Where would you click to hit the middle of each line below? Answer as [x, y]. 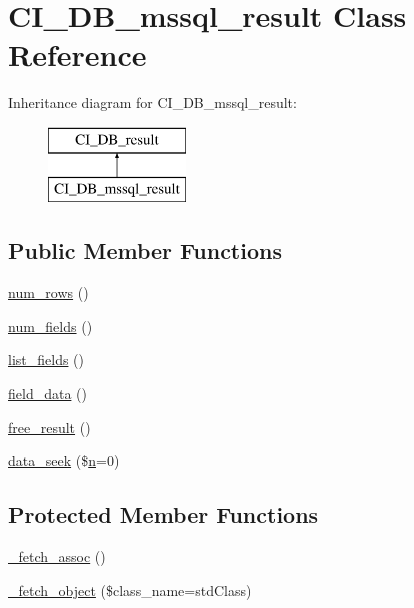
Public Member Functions [145, 250]
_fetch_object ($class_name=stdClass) [130, 589]
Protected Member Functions [163, 514]
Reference [77, 54]
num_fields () [50, 325]
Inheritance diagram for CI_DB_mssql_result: [152, 102]
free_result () [49, 426]
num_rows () [48, 292]
